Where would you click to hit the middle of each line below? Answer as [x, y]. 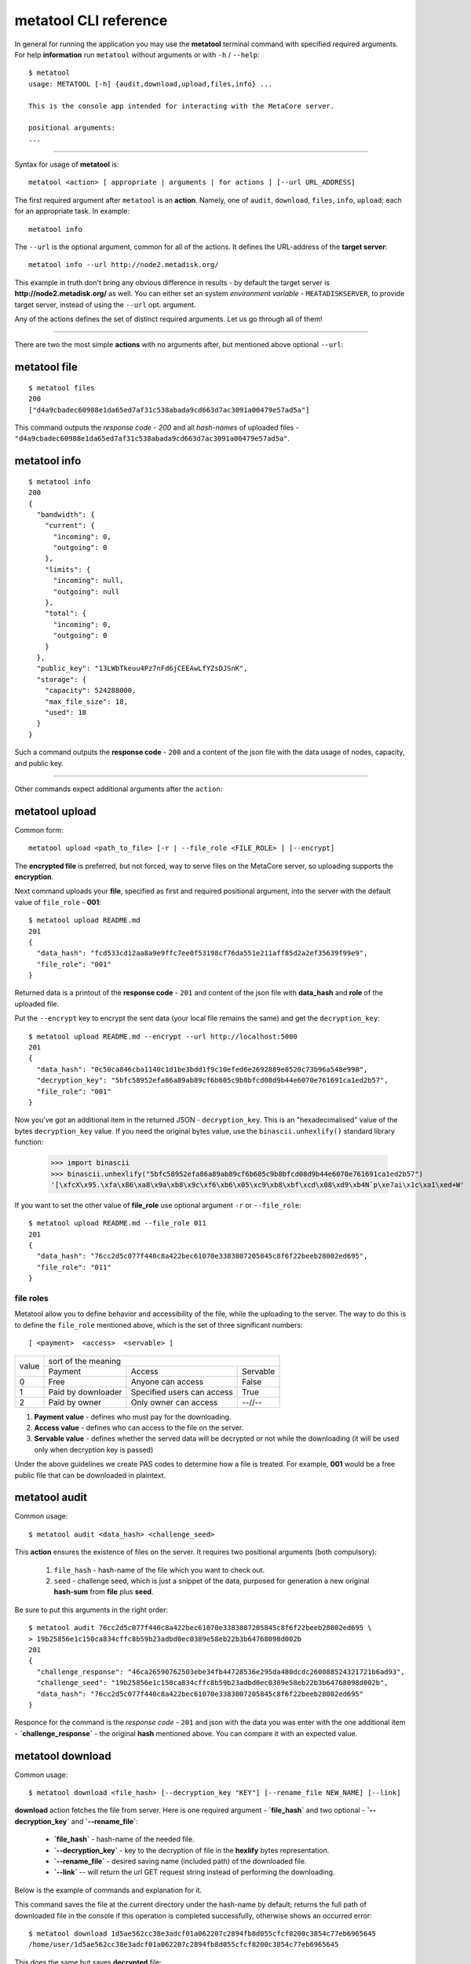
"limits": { [68, 569]
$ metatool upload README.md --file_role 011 [118, 1223]
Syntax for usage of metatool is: [67, 164]
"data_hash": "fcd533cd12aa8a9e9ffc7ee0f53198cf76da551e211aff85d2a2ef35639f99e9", [202, 953]
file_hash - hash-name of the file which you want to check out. [159, 1570]
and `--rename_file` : [105, 1821]
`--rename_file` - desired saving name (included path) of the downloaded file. [180, 1861]
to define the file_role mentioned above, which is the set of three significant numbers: [159, 1325]
